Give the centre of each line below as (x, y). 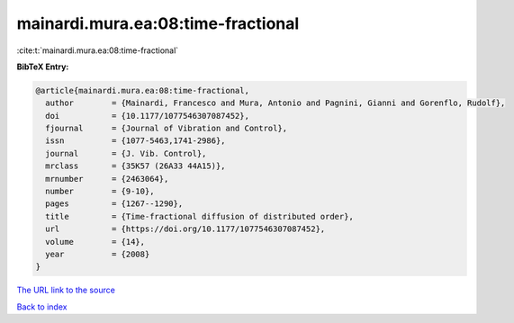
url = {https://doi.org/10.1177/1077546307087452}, (185, 229)
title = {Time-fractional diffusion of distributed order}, (200, 216)
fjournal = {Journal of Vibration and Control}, (167, 129)
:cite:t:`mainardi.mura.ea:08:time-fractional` (98, 50)
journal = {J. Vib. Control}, (126, 153)
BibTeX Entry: (43, 67)
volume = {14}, (95, 242)
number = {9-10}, (100, 192)
